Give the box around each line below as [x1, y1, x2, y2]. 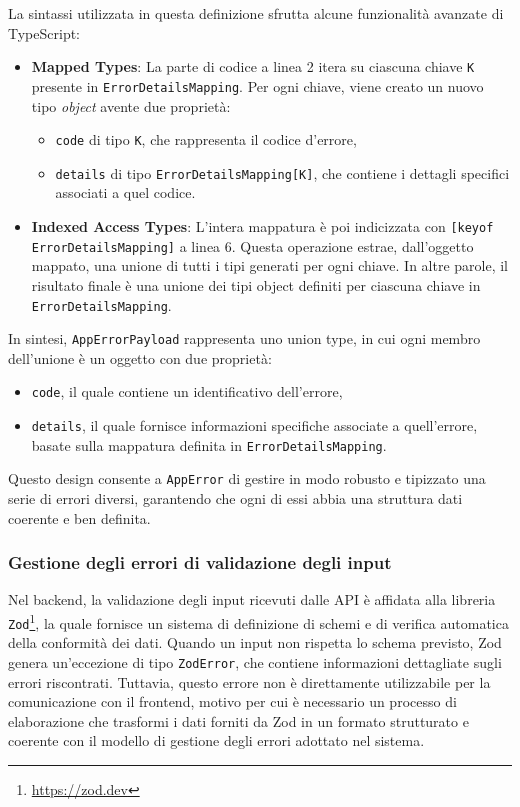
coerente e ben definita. [8, 507, 151, 528]
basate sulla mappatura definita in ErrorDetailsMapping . [31, 434, 387, 455]
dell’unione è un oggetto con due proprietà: [8, 347, 272, 368]
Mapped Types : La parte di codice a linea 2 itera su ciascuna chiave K [31, 56, 475, 77]
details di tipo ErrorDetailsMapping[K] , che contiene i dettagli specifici [55, 162, 510, 183]
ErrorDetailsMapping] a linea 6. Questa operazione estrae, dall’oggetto [31, 235, 474, 256]
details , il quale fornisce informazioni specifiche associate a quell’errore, [31, 415, 478, 436]
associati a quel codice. [55, 182, 196, 203]
